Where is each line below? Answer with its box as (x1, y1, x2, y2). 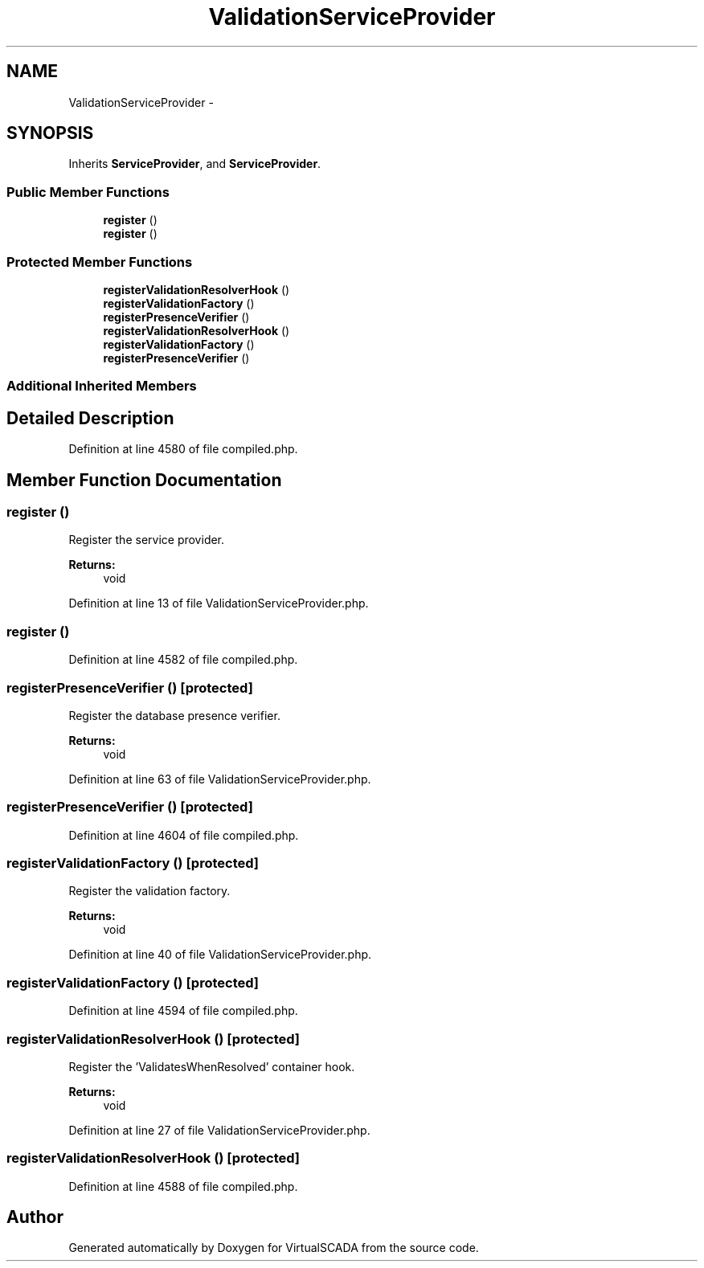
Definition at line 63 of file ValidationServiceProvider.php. (68, 771, 371, 786)
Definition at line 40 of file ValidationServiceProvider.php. (68, 947, 372, 962)
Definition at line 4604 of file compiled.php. (68, 828, 299, 842)
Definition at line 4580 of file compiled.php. (68, 442, 298, 456)
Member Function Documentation (6, 469, 282, 490)
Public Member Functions (6, 183, 170, 200)
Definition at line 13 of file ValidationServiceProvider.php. (68, 596, 369, 611)
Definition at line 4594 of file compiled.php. (68, 1004, 298, 1018)
